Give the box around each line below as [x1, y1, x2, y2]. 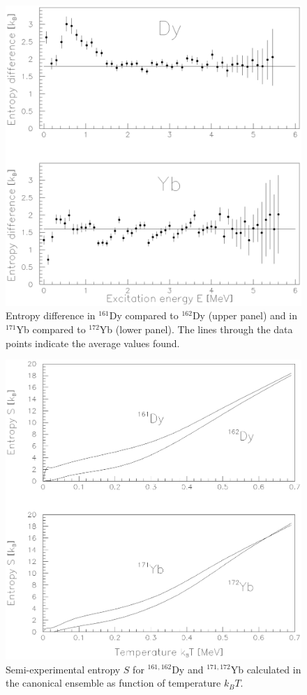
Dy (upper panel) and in [192, 308, 297, 323]
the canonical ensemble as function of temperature [6, 675, 221, 690]
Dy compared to [109, 308, 179, 323]
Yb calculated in [230, 662, 301, 676]
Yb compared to [16, 321, 86, 336]
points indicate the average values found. [6, 335, 180, 350]
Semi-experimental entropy [6, 662, 121, 676]
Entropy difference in [6, 308, 96, 323]
